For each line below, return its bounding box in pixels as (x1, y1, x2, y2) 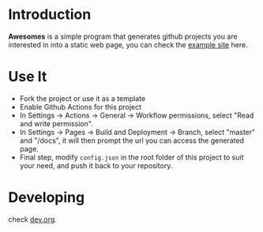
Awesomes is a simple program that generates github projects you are (8, 32, 239, 41)
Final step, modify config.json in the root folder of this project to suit (19, 152, 244, 162)
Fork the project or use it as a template (19, 93, 146, 103)
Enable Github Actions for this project (19, 102, 142, 111)
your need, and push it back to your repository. (19, 160, 173, 170)
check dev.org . (8, 215, 57, 224)
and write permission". (19, 118, 93, 128)
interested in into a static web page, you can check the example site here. (8, 39, 248, 49)
